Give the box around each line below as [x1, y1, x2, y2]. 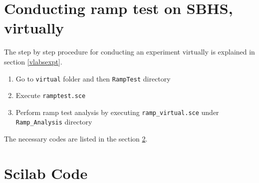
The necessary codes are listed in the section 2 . [4, 133, 148, 144]
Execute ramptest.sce [15, 90, 86, 100]
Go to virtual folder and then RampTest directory [15, 73, 171, 83]
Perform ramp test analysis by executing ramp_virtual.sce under [15, 106, 219, 117]
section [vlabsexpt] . [4, 56, 62, 66]
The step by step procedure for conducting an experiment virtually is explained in [4, 46, 255, 57]
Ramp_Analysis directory [15, 116, 92, 127]
